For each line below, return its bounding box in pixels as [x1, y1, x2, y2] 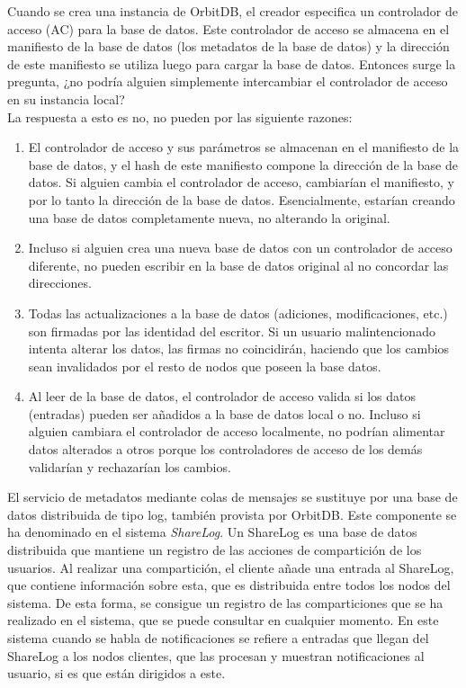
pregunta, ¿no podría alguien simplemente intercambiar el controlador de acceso [7, 72, 448, 91]
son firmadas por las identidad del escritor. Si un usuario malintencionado [28, 321, 435, 340]
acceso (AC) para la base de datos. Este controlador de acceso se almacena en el [7, 19, 450, 38]
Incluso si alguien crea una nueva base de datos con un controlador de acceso [28, 238, 453, 257]
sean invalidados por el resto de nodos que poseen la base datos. [28, 356, 381, 375]
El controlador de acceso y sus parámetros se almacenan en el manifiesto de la [28, 138, 460, 156]
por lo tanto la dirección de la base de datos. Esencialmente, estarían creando [28, 190, 455, 209]
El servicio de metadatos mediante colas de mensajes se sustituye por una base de [7, 487, 458, 506]
